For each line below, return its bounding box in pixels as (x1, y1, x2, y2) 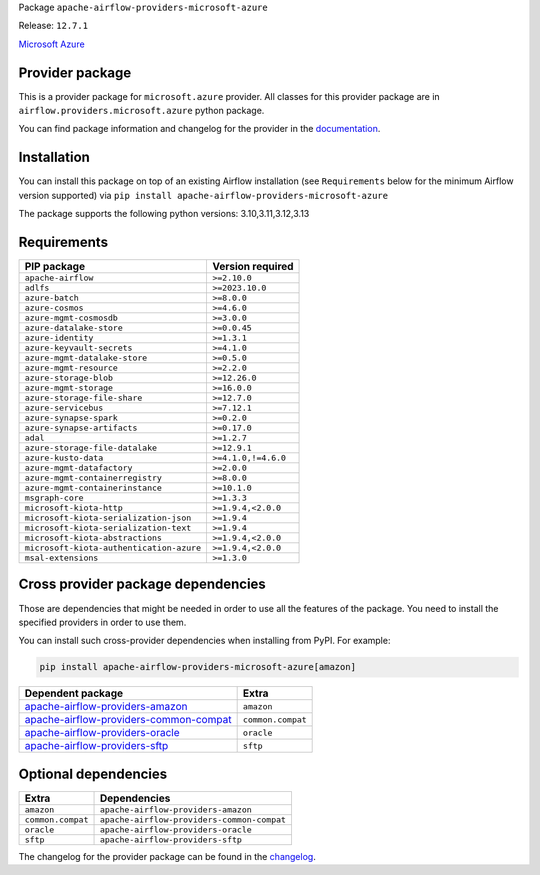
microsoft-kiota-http (24, 503, 124, 514)
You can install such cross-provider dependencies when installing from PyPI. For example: (18, 635, 391, 647)
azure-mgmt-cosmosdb (24, 313, 119, 324)
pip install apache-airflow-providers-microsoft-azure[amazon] (39, 661, 357, 673)
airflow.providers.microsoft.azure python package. (18, 105, 265, 117)
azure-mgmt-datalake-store (24, 353, 148, 364)
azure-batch (24, 293, 79, 304)
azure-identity (24, 333, 94, 344)
